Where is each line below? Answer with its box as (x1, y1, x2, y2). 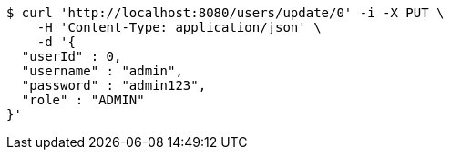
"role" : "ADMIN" (21, 93, 145, 107)
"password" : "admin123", (21, 78, 207, 93)
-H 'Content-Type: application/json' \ (36, 20, 322, 34)
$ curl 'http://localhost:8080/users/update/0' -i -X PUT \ (6, 5, 445, 20)
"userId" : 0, (21, 49, 122, 64)
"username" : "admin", (21, 64, 183, 78)
